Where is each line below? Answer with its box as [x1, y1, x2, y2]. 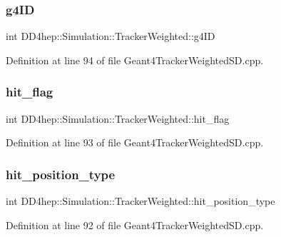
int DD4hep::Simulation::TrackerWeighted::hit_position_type [6, 193, 275, 208]
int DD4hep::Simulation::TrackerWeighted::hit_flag [6, 111, 230, 126]
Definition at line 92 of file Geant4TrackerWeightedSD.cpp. [6, 217, 264, 232]
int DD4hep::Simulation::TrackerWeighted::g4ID [6, 29, 215, 44]
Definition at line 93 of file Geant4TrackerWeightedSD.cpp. [6, 135, 264, 150]
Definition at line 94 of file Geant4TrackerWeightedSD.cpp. [6, 52, 264, 67]
